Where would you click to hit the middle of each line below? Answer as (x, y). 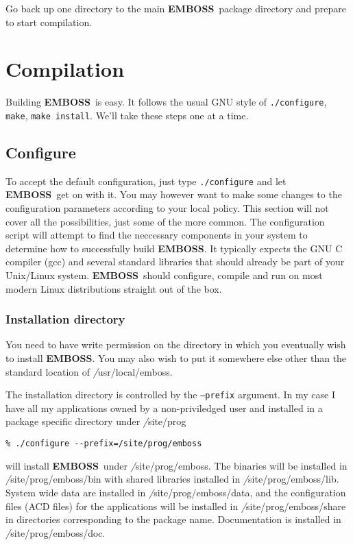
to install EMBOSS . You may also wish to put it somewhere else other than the (176, 358)
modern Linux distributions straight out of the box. (114, 288)
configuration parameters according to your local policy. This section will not (167, 208)
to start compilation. (49, 22)
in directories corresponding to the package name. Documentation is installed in (173, 519)
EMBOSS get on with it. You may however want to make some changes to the (174, 194)
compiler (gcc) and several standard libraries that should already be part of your (175, 262)
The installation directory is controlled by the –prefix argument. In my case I (170, 395)
